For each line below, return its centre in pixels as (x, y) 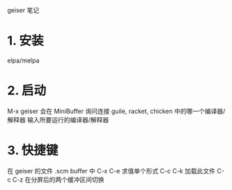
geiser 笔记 (23, 10)
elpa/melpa (23, 60)
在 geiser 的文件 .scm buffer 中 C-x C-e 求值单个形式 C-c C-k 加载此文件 (111, 171)
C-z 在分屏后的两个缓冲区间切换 (58, 180)
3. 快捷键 (33, 150)
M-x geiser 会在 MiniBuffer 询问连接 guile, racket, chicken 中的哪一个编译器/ (116, 111)
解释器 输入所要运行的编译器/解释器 (58, 119)
